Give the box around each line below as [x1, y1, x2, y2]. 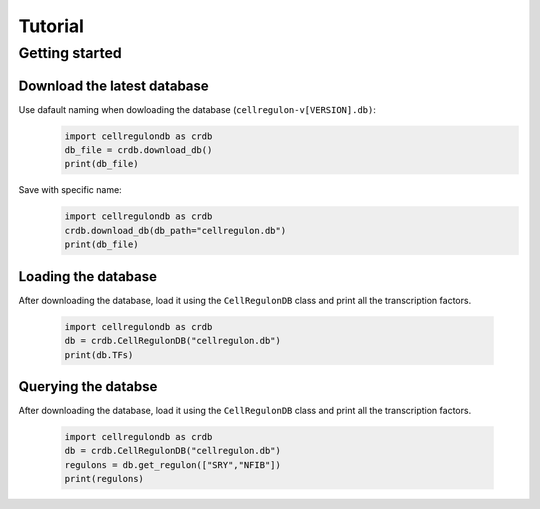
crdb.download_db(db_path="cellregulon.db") [64, 225, 287, 236]
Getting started [18, 44, 122, 62]
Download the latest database [18, 77, 209, 94]
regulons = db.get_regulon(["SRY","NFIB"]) [64, 459, 282, 470]
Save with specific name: [18, 184, 122, 196]
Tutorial [18, 15, 85, 37]
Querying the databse [18, 378, 158, 395]
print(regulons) [64, 473, 145, 485]
